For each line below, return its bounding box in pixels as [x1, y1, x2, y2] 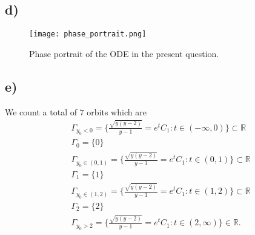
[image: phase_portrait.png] [29, 30, 147, 39]
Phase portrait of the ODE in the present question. [29, 47, 219, 60]
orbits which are [87, 105, 147, 118]
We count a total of [5, 105, 77, 118]
